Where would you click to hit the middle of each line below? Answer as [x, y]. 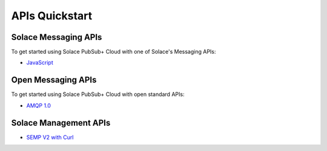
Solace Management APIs [61, 123]
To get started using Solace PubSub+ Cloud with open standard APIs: [98, 94]
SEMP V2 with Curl [50, 137]
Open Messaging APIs [54, 80]
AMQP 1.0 [39, 105]
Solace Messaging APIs [57, 37]
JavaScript [40, 63]
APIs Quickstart [52, 16]
